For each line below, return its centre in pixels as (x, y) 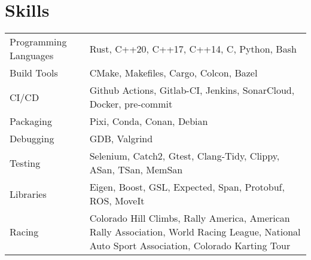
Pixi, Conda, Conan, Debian (149, 121)
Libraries (28, 194)
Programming (38, 42)
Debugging (32, 139)
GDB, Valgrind (121, 139)
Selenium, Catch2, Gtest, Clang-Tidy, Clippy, (185, 156)
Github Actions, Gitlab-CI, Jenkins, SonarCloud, (192, 90)
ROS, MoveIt (117, 201)
